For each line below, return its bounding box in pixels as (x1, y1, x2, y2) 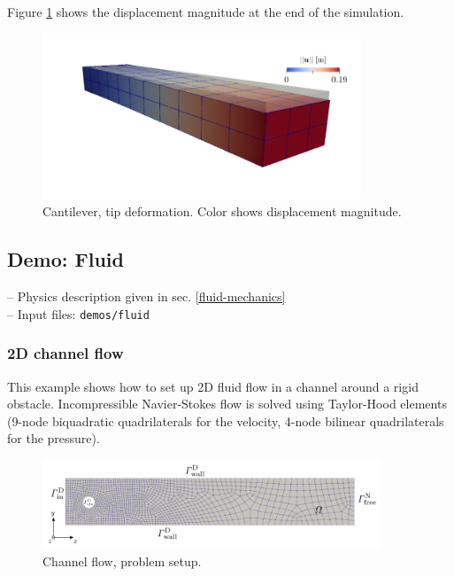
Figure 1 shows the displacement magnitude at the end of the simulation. (7, 3, 404, 20)
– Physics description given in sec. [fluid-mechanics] (7, 287, 286, 306)
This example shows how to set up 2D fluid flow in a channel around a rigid (7, 377, 419, 395)
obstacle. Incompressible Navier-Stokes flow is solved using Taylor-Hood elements (7, 394, 447, 413)
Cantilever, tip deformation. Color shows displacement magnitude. (42, 202, 402, 221)
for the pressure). (7, 429, 100, 448)
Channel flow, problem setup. (42, 552, 202, 571)
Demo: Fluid (7, 245, 124, 273)
